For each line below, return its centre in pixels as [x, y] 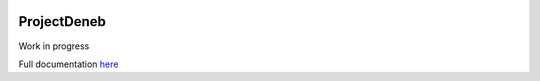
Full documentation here [68, 64]
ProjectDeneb [62, 21]
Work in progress [54, 46]
